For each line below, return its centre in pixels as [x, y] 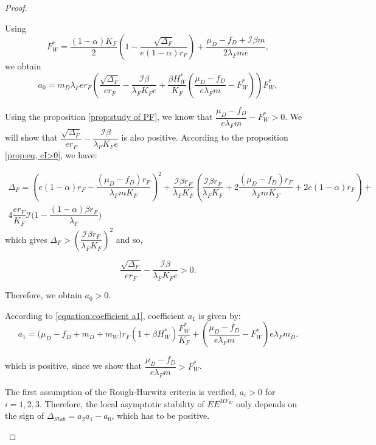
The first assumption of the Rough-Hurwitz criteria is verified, [121, 391]
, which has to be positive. [161, 415]
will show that [31, 137]
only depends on [266, 403]
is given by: [220, 315]
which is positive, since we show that [74, 366]
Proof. [16, 7]
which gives [26, 239]
